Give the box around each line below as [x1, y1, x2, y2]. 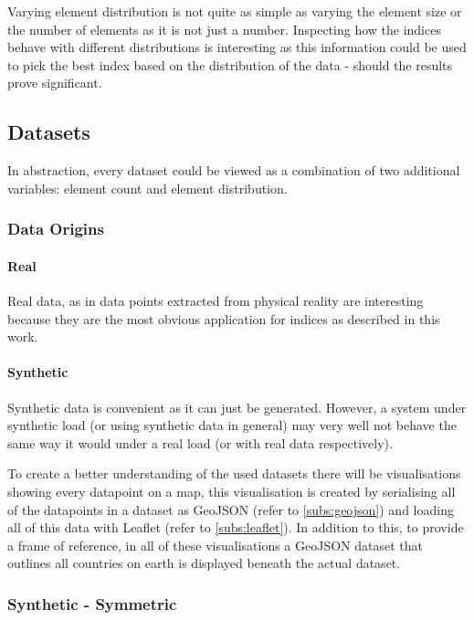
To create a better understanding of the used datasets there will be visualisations [7, 464, 461, 483]
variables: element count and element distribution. [7, 178, 288, 197]
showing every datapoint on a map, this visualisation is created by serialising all [7, 481, 456, 500]
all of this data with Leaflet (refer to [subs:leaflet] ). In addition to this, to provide [7, 518, 464, 537]
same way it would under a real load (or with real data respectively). [7, 433, 393, 452]
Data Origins [7, 217, 104, 240]
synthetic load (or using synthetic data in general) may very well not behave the [7, 415, 457, 435]
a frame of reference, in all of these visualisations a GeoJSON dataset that [7, 535, 424, 554]
